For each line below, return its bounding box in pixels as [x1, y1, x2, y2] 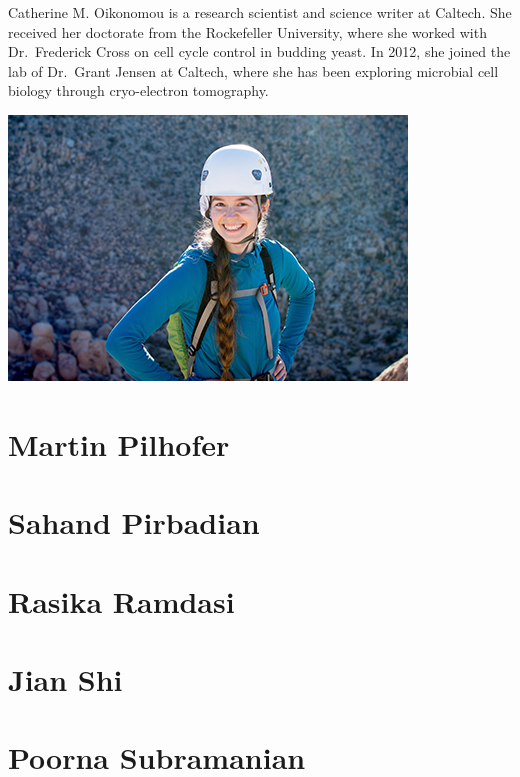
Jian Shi [8, 658, 123, 699]
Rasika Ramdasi [8, 580, 235, 621]
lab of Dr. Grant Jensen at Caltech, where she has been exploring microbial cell [8, 60, 499, 81]
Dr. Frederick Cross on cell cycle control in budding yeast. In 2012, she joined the [8, 41, 511, 62]
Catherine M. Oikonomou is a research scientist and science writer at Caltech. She [8, 2, 512, 22]
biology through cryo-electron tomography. [8, 80, 269, 101]
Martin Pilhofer [8, 423, 230, 464]
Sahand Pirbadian [8, 502, 260, 543]
